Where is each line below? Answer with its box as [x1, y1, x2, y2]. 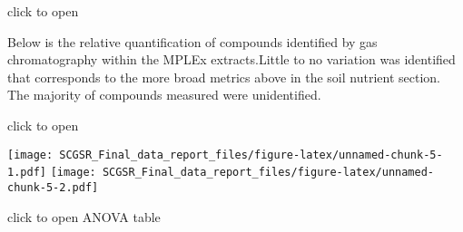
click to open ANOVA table [7, 207, 161, 226]
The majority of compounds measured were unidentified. [7, 85, 321, 104]
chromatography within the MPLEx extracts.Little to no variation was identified [7, 50, 456, 69]
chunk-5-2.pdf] [7, 180, 99, 194]
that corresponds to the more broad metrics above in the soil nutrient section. [7, 67, 440, 86]
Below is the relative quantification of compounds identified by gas [7, 32, 378, 51]
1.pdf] [7, 166, 46, 179]
